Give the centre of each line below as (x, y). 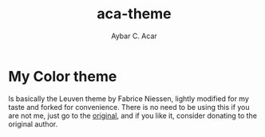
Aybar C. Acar (134, 36)
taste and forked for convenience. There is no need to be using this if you (129, 107)
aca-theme (134, 14)
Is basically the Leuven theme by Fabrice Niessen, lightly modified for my (129, 98)
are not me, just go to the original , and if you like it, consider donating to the (133, 115)
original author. (33, 123)
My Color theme (63, 76)
